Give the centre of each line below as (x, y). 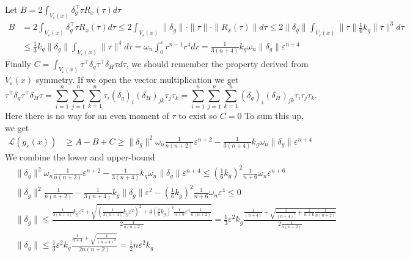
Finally (18, 63)
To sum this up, (274, 116)
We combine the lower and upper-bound (80, 157)
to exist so (198, 116)
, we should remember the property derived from (217, 63)
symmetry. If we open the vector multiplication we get (137, 79)
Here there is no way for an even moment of (87, 116)
